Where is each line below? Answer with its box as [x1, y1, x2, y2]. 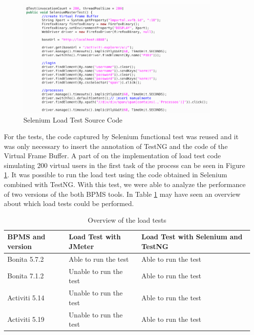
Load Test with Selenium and [141, 231, 243, 242]
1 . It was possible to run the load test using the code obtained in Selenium [4, 169, 227, 180]
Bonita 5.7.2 [7, 253, 44, 264]
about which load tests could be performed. [4, 198, 134, 209]
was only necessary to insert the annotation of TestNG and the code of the [4, 141, 228, 151]
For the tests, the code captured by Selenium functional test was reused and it [4, 131, 239, 141]
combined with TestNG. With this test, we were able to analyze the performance [4, 179, 246, 189]
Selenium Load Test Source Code [23, 115, 123, 125]
